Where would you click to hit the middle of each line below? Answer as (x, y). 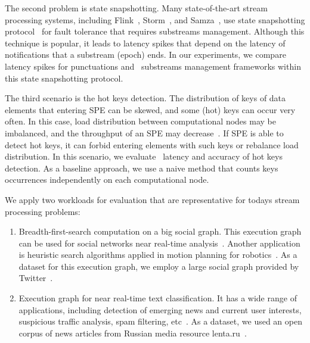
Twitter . (36, 278)
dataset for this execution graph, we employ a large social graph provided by (159, 266)
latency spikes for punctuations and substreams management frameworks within (153, 66)
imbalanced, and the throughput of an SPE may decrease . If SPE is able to (144, 132)
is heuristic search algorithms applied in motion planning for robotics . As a (158, 255)
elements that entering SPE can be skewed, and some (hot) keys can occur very (150, 109)
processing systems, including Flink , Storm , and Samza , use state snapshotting (155, 19)
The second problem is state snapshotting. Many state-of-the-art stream (136, 8)
